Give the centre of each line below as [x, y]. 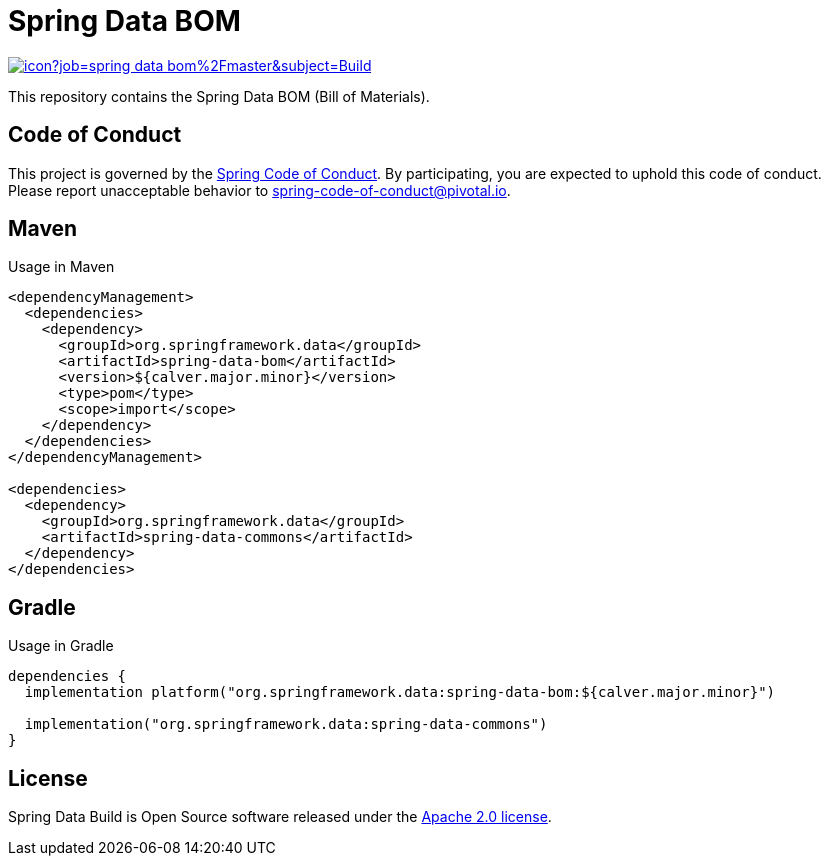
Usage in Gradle [61, 646]
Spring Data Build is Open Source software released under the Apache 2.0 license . [280, 817]
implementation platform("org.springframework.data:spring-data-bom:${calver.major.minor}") [400, 692]
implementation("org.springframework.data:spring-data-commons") [286, 724]
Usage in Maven [61, 267]
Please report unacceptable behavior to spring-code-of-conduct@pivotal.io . [259, 190]
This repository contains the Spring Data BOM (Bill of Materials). [219, 96]
